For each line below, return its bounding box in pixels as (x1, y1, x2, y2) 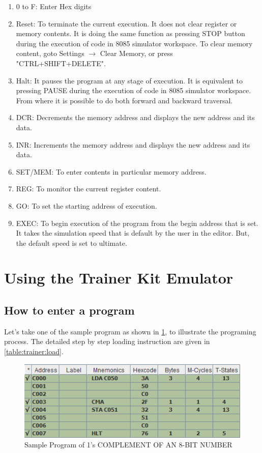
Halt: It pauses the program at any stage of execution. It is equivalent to (16, 75, 243, 86)
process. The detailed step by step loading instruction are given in (4, 336, 210, 347)
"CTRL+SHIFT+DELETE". (16, 58, 106, 68)
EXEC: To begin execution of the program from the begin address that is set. (16, 217, 258, 228)
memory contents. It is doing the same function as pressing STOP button (16, 28, 245, 39)
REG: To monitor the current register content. (16, 183, 161, 194)
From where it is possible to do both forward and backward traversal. (16, 95, 233, 105)
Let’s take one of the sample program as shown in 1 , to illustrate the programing (4, 326, 256, 336)
